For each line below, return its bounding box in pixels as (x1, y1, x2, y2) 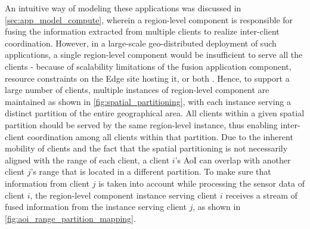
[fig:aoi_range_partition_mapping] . (5, 212, 136, 224)
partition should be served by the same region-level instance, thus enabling (5, 118, 278, 131)
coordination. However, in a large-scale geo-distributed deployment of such (5, 36, 277, 49)
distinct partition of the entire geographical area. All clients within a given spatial (5, 107, 305, 119)
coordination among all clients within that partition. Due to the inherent (27, 130, 293, 143)
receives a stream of (225, 188, 297, 201)
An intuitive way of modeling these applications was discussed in (5, 2, 241, 14)
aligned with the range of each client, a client (5, 153, 170, 166)
